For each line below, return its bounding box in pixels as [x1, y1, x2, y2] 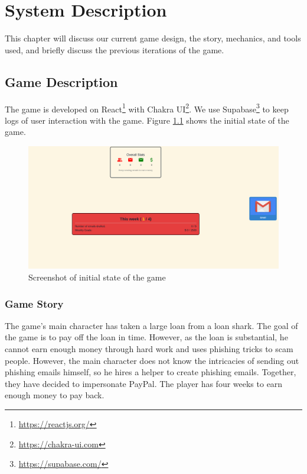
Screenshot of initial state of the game [28, 270, 166, 283]
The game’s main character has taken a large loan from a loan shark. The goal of [5, 319, 298, 331]
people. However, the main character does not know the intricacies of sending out [5, 354, 299, 366]
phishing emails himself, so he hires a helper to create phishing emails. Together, [5, 366, 296, 378]
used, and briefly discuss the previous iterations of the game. [5, 43, 224, 56]
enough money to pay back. [5, 389, 104, 401]
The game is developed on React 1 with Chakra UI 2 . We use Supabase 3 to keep [5, 101, 289, 115]
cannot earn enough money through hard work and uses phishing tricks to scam [5, 342, 293, 354]
